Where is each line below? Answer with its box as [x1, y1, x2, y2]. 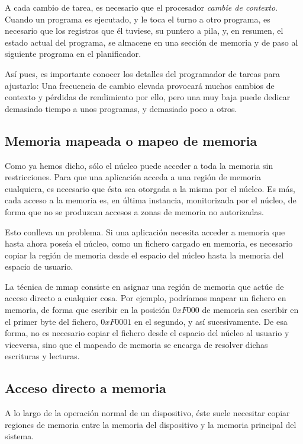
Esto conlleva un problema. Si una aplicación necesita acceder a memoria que [5, 225, 285, 238]
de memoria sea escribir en [202, 304, 299, 316]
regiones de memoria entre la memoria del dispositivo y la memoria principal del [5, 418, 296, 430]
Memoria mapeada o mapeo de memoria [5, 131, 257, 149]
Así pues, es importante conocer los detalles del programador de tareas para [5, 67, 281, 79]
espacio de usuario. [5, 260, 73, 273]
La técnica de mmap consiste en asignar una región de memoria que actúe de [5, 280, 284, 292]
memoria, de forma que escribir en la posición [5, 304, 170, 316]
